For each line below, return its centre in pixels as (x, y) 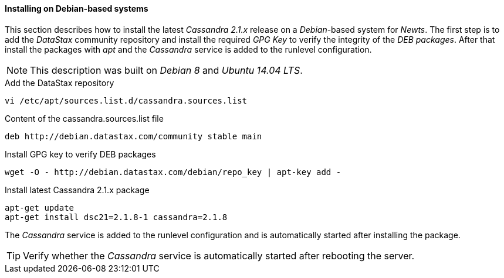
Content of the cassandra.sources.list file (84, 118)
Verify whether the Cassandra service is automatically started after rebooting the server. (219, 255)
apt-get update (40, 207)
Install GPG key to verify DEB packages (80, 154)
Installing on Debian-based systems (77, 8)
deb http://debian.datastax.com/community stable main (133, 136)
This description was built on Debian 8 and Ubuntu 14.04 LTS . (166, 70)
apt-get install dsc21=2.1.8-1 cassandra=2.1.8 (116, 217)
